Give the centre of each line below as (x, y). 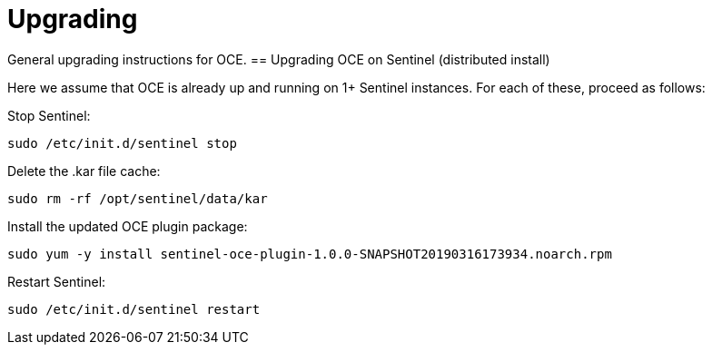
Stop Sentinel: (49, 115)
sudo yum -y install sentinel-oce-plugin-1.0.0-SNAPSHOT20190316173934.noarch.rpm (310, 254)
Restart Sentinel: (57, 281)
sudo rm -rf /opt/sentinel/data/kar (138, 198)
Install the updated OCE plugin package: (128, 226)
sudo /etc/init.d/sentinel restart (134, 309)
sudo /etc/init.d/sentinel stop (122, 143)
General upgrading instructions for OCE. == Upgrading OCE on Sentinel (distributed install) (279, 59)
